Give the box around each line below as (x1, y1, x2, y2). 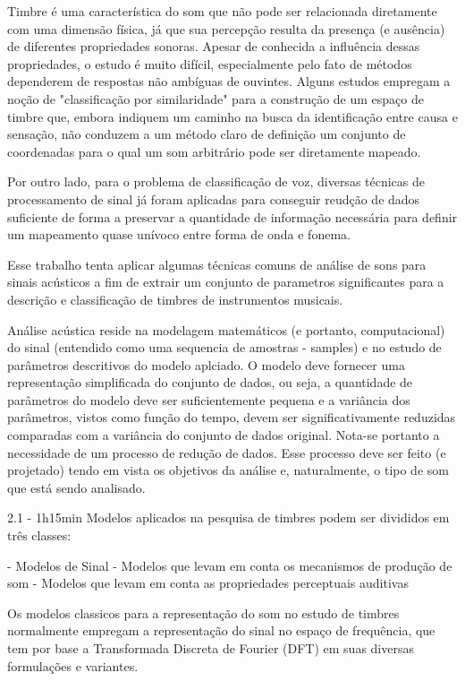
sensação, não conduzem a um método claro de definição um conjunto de (7, 125, 406, 143)
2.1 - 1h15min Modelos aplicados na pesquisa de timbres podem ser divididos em (7, 508, 450, 527)
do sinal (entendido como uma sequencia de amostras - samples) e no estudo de (7, 338, 442, 357)
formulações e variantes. (7, 656, 139, 675)
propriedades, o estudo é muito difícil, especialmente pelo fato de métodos (7, 54, 412, 73)
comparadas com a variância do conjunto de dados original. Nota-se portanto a (7, 426, 440, 444)
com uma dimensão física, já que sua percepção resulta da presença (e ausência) (7, 19, 445, 38)
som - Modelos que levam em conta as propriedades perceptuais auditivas (7, 573, 409, 592)
